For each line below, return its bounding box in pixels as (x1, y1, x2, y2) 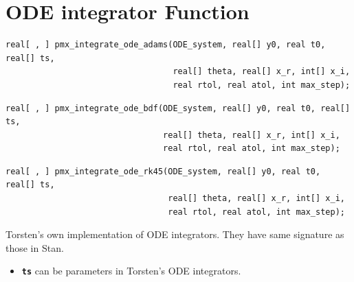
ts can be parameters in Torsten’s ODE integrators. (21, 263, 241, 278)
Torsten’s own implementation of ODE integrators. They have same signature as (5, 227, 344, 242)
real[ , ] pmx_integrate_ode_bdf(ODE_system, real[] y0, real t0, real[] (5, 103, 351, 113)
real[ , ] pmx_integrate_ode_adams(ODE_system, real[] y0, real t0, (5, 40, 326, 50)
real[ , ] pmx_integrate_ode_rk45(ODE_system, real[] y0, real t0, (5, 166, 321, 176)
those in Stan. (5, 240, 64, 255)
